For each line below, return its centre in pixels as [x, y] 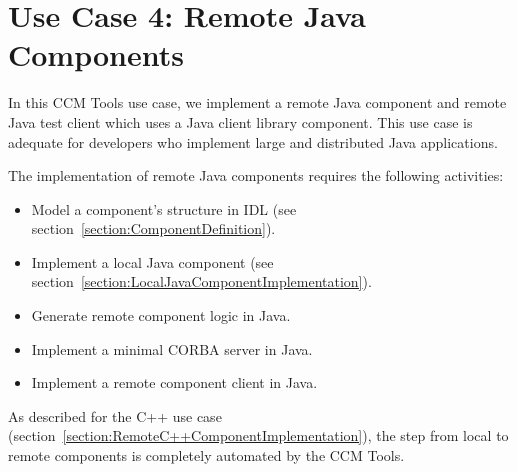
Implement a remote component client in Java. [174, 382]
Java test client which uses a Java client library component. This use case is [240, 121]
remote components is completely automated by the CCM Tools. [206, 455]
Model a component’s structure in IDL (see [164, 208]
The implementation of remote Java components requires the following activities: [256, 175]
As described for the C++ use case [115, 415]
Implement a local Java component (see [152, 261]
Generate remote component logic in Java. [161, 315]
